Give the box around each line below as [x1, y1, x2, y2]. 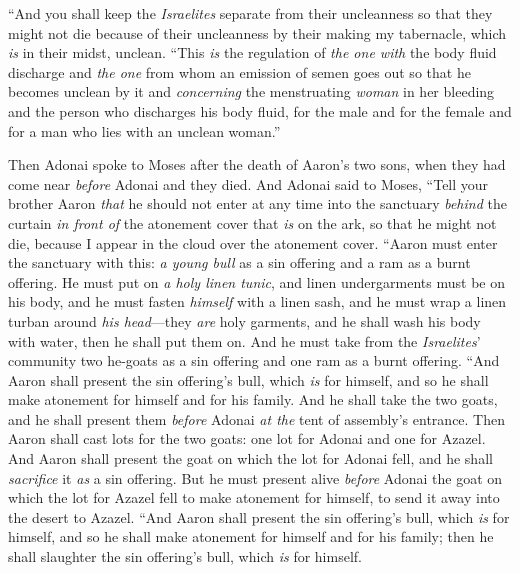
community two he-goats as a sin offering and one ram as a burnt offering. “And [8, 350, 500, 371]
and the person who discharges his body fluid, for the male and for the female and [8, 100, 512, 121]
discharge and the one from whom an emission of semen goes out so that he [8, 61, 471, 82]
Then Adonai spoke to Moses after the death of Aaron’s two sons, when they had [8, 154, 506, 175]
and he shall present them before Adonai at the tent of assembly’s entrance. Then [8, 408, 506, 429]
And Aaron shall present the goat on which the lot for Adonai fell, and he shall [8, 448, 493, 469]
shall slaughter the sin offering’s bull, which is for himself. [8, 546, 362, 567]
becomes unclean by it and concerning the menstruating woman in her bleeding [8, 81, 495, 102]
